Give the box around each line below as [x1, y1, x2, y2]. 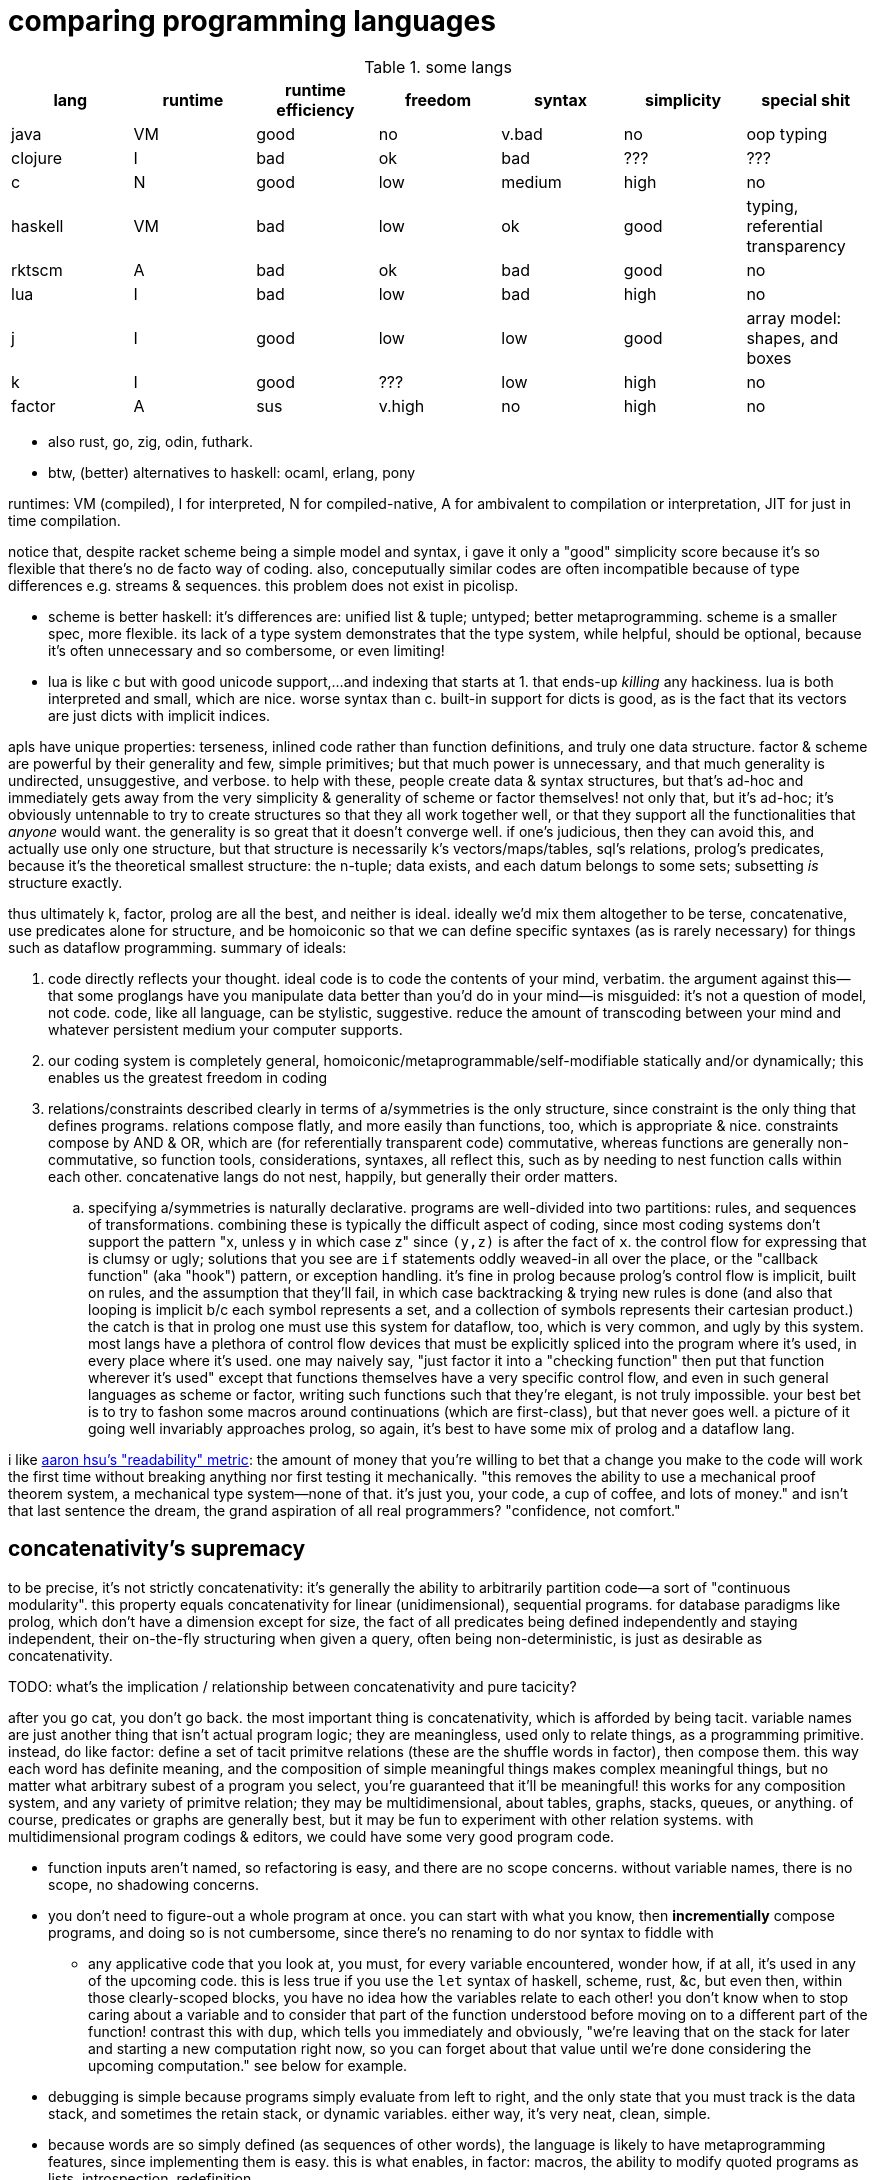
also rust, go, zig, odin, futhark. [48, 432, 254, 450]
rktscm [11, 259, 63, 280]
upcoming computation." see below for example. [88, 2056, 408, 2074]
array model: [746, 307, 842, 328]
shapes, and [746, 327, 839, 348]
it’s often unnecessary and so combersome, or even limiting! [48, 641, 445, 659]
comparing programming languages [8, 4, 496, 38]
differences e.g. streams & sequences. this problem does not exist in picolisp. [8, 576, 519, 594]
